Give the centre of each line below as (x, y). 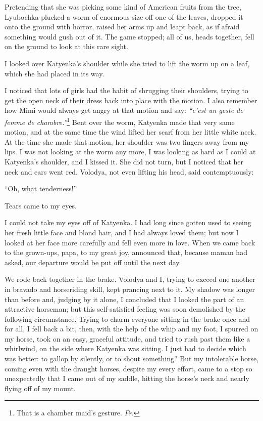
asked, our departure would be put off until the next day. (93, 262)
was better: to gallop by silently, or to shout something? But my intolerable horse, (132, 359)
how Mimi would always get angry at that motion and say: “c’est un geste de (124, 110)
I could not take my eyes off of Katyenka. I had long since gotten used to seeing (128, 222)
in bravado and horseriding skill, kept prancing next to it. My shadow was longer (130, 289)
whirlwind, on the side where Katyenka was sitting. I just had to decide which (125, 348)
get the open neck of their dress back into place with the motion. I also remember (131, 100)
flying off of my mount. (40, 388)
